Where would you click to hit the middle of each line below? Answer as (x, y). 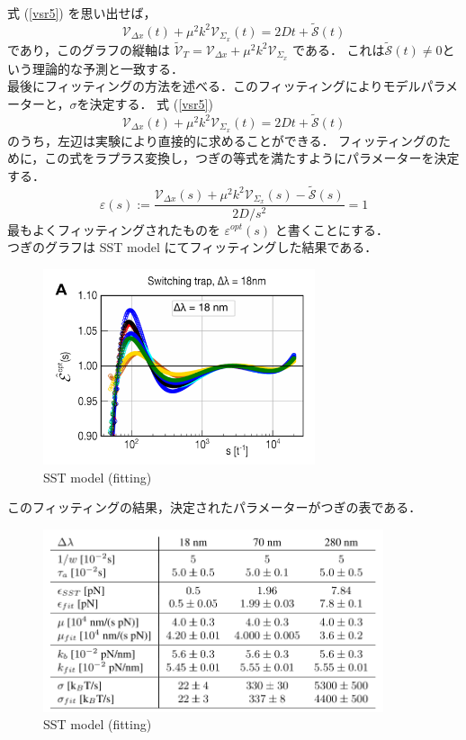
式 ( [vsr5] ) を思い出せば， (82, 13)
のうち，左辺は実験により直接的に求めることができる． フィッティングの (223, 140)
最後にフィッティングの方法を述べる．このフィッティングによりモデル (214, 86)
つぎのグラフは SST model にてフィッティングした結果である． (193, 247)
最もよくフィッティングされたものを (114, 229)
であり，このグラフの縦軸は (89, 49)
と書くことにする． (332, 229)
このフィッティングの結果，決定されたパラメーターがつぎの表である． (215, 507)
